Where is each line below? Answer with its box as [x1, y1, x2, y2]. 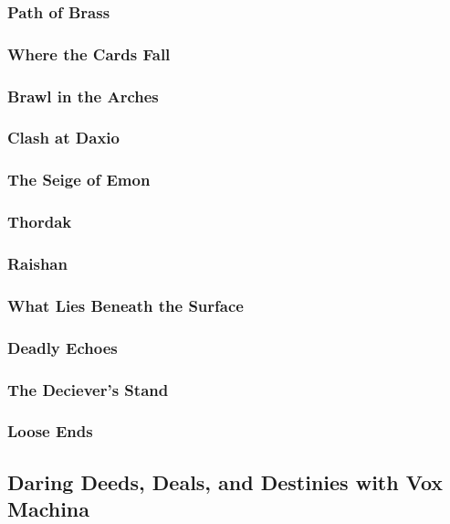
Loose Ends [7, 420, 93, 443]
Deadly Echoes [7, 336, 118, 358]
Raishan [7, 251, 68, 274]
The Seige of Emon [7, 168, 151, 191]
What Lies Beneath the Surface [7, 294, 244, 316]
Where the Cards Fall [7, 42, 171, 65]
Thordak [7, 210, 72, 233]
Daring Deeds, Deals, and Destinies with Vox [7, 467, 444, 496]
